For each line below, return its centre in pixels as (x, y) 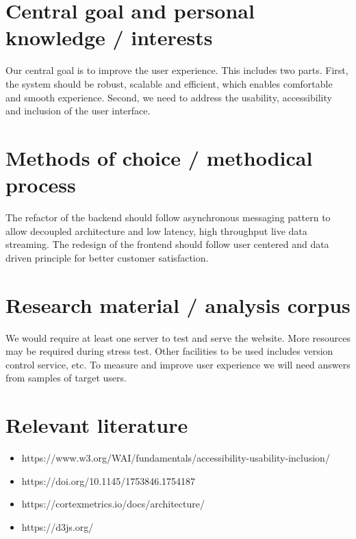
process (41, 185)
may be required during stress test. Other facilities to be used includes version (169, 351)
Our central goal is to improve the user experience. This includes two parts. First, (177, 70)
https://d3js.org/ (58, 526)
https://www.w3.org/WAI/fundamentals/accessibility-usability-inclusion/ (176, 457)
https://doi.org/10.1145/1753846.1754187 (109, 480)
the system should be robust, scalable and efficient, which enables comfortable (169, 83)
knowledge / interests (109, 37)
